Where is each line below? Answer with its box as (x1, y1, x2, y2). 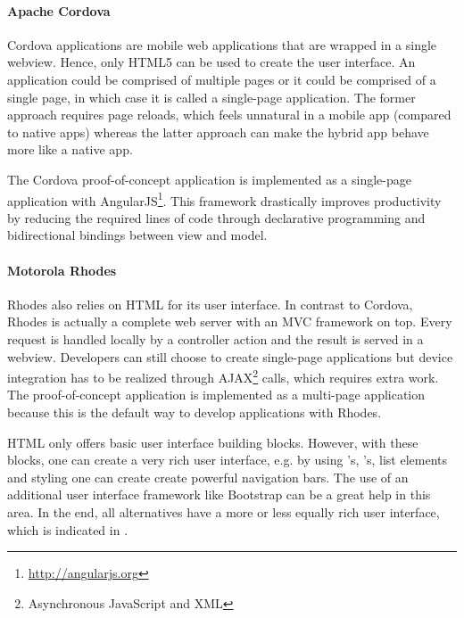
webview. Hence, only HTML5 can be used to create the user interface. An (7, 53, 416, 71)
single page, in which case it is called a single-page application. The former (7, 87, 416, 106)
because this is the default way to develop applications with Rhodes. (7, 403, 382, 421)
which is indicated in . (7, 520, 128, 539)
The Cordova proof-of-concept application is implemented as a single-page (7, 169, 411, 188)
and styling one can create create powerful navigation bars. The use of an (7, 467, 409, 486)
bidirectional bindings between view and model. (7, 226, 268, 244)
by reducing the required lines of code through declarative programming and (7, 208, 426, 227)
